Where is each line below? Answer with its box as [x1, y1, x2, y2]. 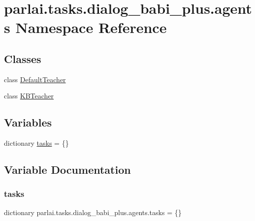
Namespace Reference [15, 17, 167, 37]
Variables [4, 115, 52, 130]
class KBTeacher [4, 91, 54, 101]
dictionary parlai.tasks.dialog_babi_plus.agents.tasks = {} [4, 207, 182, 217]
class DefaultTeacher [4, 74, 66, 84]
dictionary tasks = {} [4, 138, 69, 148]
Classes [4, 51, 41, 66]
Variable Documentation [4, 162, 131, 177]
